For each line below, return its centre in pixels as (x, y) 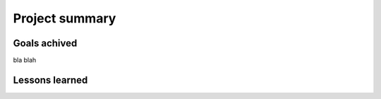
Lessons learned (50, 80)
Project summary (65, 18)
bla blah (25, 60)
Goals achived (45, 43)
